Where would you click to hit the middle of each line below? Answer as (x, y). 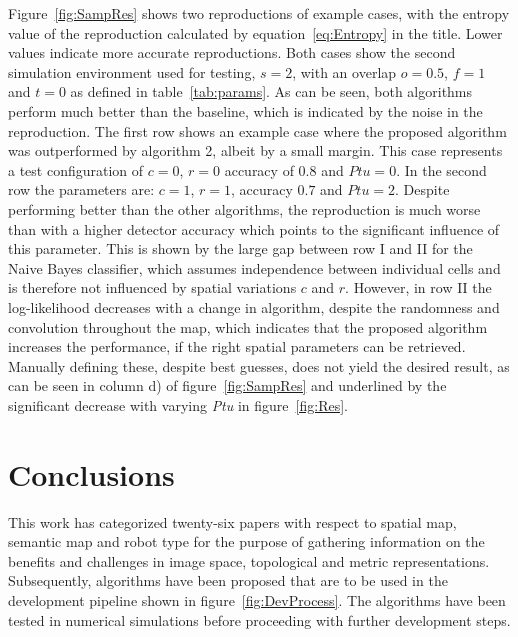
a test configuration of (76, 169)
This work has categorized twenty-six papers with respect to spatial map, (232, 521)
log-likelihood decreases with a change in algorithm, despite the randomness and (254, 306)
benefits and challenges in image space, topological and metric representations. (249, 560)
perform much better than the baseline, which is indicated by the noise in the (245, 110)
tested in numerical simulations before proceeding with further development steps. (259, 619)
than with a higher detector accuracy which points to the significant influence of (254, 228)
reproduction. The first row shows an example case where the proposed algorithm (257, 130)
